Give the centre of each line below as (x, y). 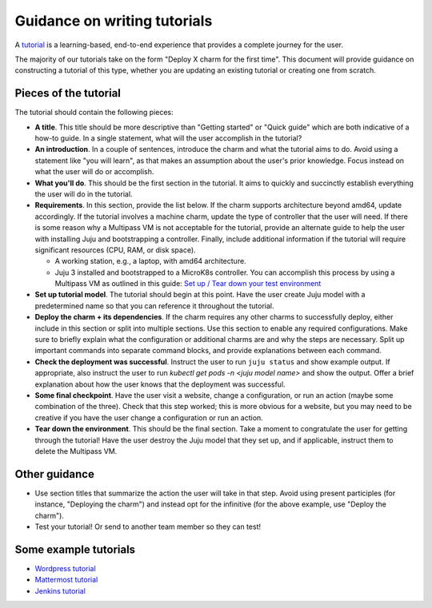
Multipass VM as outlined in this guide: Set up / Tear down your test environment (188, 284)
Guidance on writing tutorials (114, 21)
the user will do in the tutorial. (84, 194)
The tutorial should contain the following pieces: (94, 113)
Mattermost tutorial (66, 580)
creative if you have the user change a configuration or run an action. (149, 417)
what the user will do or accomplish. (94, 172)
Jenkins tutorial (60, 590)
